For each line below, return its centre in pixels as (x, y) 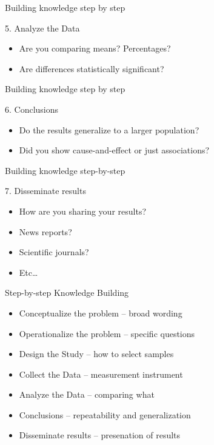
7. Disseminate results (45, 191)
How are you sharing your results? (83, 211)
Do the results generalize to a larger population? (109, 129)
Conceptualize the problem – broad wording (101, 313)
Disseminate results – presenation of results (100, 435)
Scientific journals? (54, 252)
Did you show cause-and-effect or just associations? (114, 150)
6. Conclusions (32, 109)
